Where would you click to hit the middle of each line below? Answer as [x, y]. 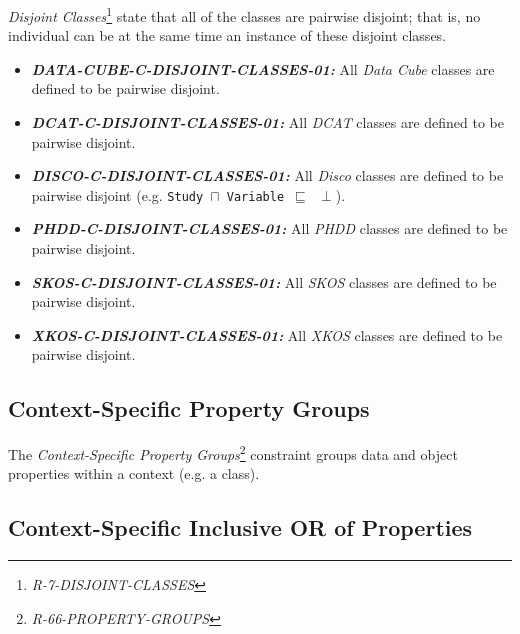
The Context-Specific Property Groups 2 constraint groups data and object [233, 452]
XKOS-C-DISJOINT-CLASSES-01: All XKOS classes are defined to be [267, 334]
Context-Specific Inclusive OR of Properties [240, 527]
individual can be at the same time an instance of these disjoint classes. [227, 35]
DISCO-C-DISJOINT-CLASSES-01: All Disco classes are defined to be [267, 175]
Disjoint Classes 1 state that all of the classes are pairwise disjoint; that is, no [244, 14]
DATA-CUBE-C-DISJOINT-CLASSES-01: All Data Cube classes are [263, 68]
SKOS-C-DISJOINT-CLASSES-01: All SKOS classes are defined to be [264, 281]
